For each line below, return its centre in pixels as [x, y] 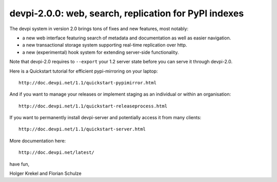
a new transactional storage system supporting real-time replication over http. [105, 45]
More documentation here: [38, 141]
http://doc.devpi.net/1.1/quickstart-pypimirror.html [87, 83]
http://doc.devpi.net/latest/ [57, 153]
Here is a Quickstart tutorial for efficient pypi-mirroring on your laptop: [84, 71]
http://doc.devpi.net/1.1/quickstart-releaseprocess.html [93, 106]
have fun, [19, 164]
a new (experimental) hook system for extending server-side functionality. [101, 52]
